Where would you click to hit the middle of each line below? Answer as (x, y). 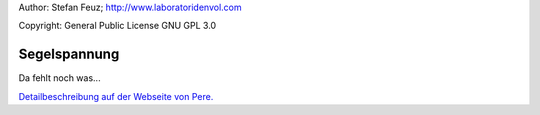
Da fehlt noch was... (59, 78)
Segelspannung (69, 54)
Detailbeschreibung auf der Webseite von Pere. (116, 96)
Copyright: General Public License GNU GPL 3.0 (117, 26)
